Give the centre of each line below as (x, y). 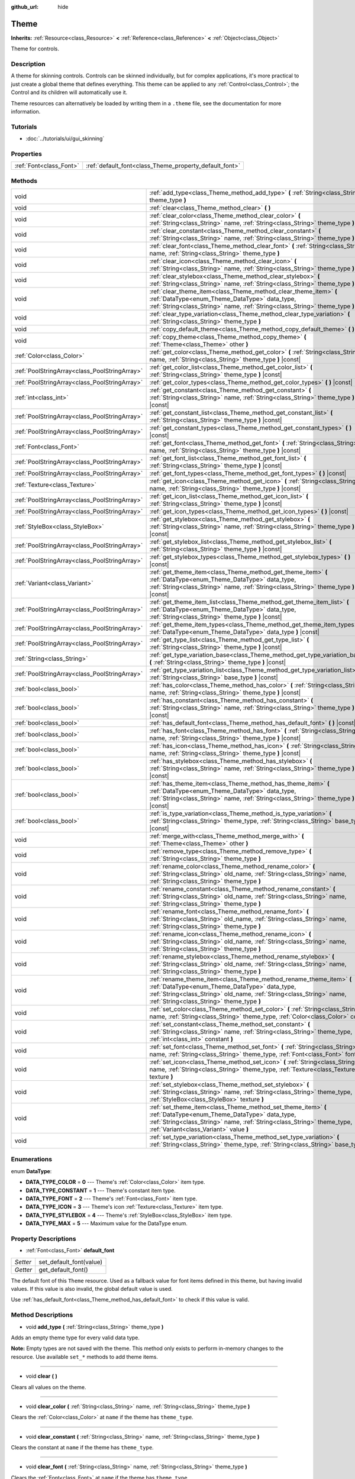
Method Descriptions (42, 1315)
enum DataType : (31, 1171)
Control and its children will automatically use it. (69, 92)
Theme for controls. (35, 49)
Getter (23, 1270)
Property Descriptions (43, 1238)
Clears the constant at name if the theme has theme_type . (82, 1448)
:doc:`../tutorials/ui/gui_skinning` (65, 138)
